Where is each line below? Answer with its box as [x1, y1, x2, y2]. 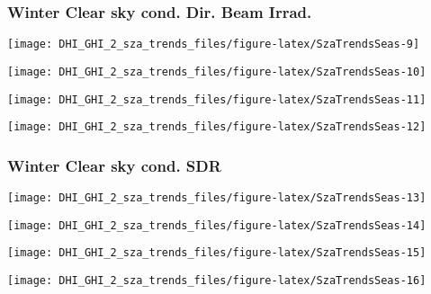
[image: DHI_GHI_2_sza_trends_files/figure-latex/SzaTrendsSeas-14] [7, 218, 427, 232]
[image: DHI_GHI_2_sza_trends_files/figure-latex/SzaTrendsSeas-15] [7, 246, 427, 260]
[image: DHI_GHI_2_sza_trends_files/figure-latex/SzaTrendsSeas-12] [7, 120, 427, 134]
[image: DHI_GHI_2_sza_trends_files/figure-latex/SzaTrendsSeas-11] [7, 93, 427, 106]
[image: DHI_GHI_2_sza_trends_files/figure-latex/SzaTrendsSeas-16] [7, 274, 427, 288]
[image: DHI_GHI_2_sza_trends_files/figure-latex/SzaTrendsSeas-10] [7, 65, 427, 78]
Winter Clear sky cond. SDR [7, 154, 221, 176]
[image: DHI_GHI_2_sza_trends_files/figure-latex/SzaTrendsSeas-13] [7, 192, 427, 205]
